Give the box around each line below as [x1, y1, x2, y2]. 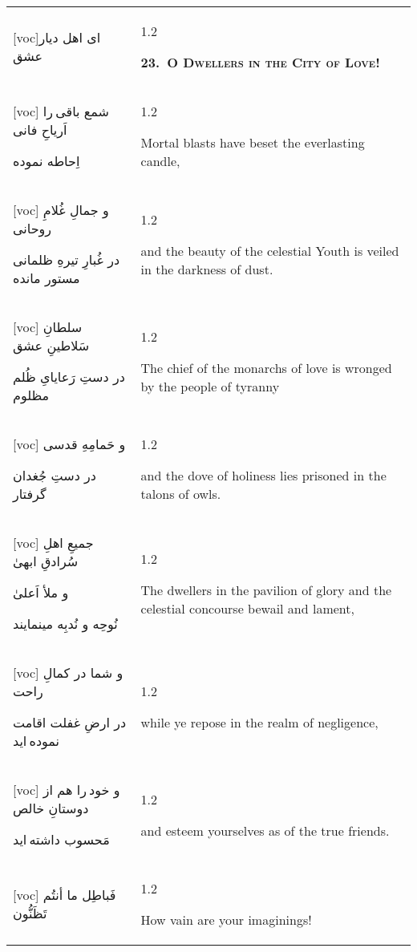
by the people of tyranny [140, 376, 280, 395]
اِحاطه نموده [13, 152, 80, 170]
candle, [140, 152, 180, 170]
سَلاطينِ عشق [13, 336, 90, 354]
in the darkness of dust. [140, 259, 273, 278]
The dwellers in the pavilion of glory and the [140, 580, 392, 599]
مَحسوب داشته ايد [13, 830, 110, 849]
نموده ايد [13, 731, 59, 750]
